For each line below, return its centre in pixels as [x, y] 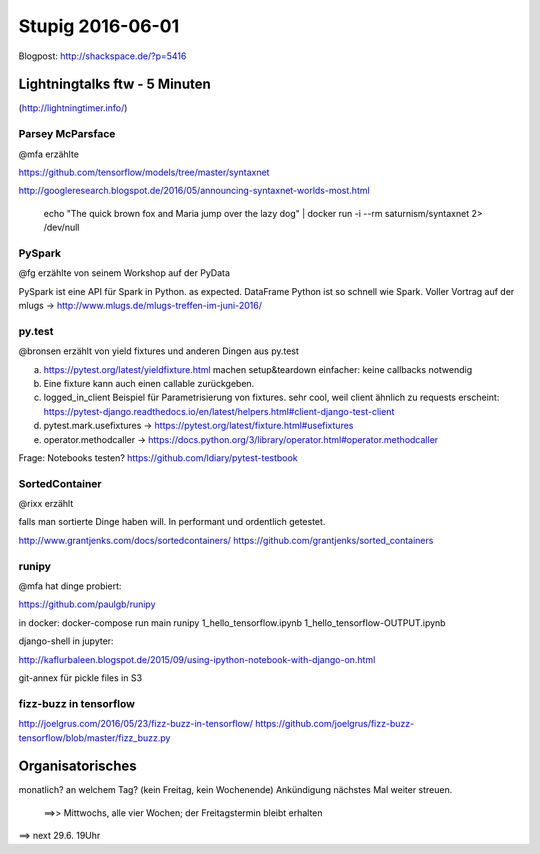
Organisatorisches [77, 766]
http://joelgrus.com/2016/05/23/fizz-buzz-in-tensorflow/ [136, 724]
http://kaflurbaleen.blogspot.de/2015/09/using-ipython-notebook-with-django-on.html [197, 659]
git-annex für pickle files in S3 [80, 677]
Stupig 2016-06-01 [99, 26]
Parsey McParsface [67, 134]
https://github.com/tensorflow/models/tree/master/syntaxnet [144, 172]
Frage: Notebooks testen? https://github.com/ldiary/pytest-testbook [158, 457]
